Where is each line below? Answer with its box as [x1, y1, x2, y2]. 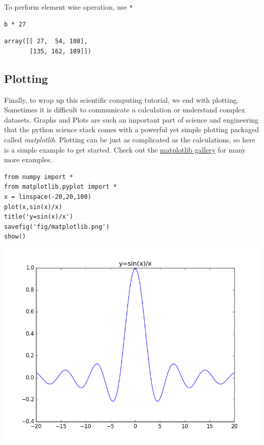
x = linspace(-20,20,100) [4, 193, 91, 200]
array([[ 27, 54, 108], [4, 38, 88, 45]
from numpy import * [4, 173, 74, 181]
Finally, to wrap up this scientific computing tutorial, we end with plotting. [4, 94, 239, 105]
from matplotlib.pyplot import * [4, 183, 117, 191]
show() [4, 233, 26, 241]
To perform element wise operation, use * [4, 2, 133, 12]
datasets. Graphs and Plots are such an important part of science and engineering [4, 114, 259, 125]
